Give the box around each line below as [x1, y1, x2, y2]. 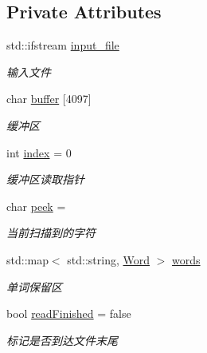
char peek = [6, 197, 66, 214]
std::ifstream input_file [6, 37, 119, 54]
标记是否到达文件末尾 [6, 331, 118, 348]
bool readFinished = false [6, 305, 131, 322]
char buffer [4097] [6, 90, 92, 107]
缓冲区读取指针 [6, 171, 84, 188]
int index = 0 [6, 144, 72, 161]
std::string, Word [67, 251, 150, 268]
